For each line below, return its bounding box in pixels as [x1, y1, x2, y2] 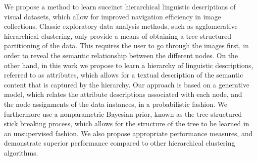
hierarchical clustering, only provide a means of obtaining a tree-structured [4, 30, 232, 41]
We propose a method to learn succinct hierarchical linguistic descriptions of [4, 1, 236, 11]
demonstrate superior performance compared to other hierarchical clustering [4, 138, 235, 148]
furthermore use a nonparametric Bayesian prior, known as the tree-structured [4, 108, 242, 119]
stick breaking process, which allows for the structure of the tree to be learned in [4, 118, 249, 129]
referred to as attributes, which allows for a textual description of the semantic [4, 70, 243, 80]
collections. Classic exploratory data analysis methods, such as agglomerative [4, 21, 238, 31]
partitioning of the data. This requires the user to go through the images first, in [4, 40, 249, 51]
